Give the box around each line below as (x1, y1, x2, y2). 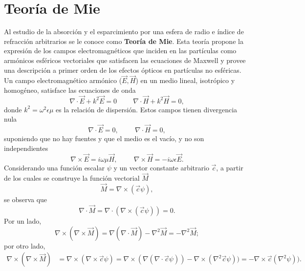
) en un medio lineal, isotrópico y (135, 75, 235, 85)
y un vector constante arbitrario (113, 162, 209, 172)
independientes (4, 143, 48, 153)
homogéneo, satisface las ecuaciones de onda (4, 84, 136, 95)
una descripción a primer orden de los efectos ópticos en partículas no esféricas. (4, 64, 241, 75)
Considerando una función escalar (4, 162, 105, 172)
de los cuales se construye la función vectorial (4, 173, 140, 183)
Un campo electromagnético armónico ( (4, 75, 122, 85)
